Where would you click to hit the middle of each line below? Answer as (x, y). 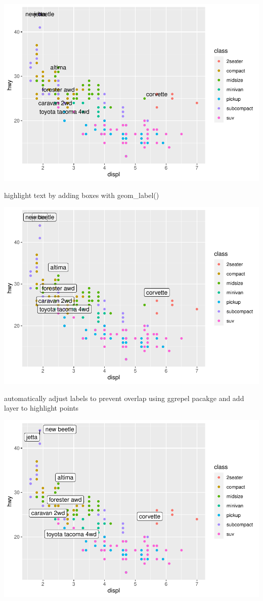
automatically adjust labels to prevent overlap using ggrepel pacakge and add (124, 398)
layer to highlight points (41, 408)
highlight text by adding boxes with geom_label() (82, 195)
